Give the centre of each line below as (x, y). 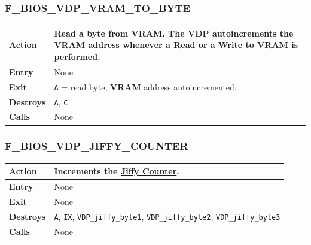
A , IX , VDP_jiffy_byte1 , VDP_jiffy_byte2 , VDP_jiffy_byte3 (167, 216)
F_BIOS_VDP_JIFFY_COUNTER (97, 146)
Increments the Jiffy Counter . (117, 171)
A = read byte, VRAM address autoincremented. (145, 87)
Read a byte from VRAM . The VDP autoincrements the (174, 33)
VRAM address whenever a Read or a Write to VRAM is (176, 45)
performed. (77, 56)
